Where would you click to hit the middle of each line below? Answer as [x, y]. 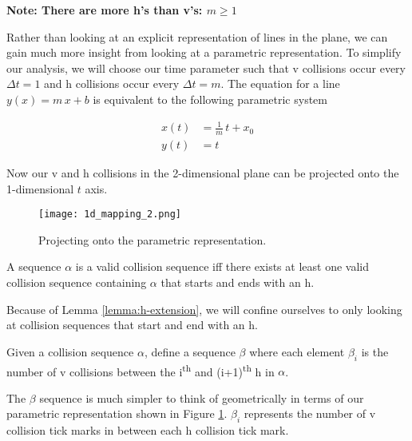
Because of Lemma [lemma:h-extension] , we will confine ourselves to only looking [204, 309]
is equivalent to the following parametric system [210, 99]
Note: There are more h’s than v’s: [105, 10]
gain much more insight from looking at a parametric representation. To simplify [204, 52]
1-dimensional [40, 188]
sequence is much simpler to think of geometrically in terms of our [202, 397]
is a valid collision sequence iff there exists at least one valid [222, 266]
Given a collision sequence [70, 351]
